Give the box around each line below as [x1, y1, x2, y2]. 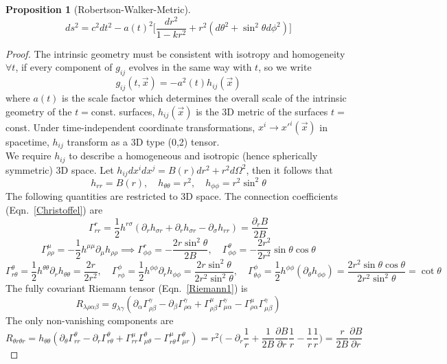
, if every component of [15, 60, 113, 74]
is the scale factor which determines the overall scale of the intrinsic [62, 90, 347, 104]
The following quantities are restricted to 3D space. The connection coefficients [5, 189, 338, 203]
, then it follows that [246, 162, 333, 177]
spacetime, [5, 135, 49, 149]
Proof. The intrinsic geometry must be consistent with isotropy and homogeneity [5, 46, 345, 60]
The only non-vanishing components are [5, 312, 174, 327]
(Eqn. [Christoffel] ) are [5, 202, 103, 216]
